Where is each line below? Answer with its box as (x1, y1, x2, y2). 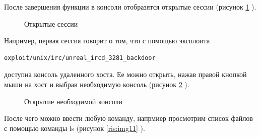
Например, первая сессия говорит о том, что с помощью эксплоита (4, 35, 210, 46)
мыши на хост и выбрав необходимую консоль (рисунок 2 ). (4, 79, 189, 89)
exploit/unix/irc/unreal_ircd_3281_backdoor (4, 54, 156, 61)
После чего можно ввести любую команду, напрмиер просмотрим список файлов (4, 113, 253, 123)
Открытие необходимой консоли (24, 96, 123, 106)
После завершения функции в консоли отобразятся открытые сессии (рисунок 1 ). (4, 2, 256, 12)
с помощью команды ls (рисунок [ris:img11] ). (4, 122, 145, 133)
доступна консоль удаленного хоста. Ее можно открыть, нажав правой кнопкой (4, 69, 247, 80)
